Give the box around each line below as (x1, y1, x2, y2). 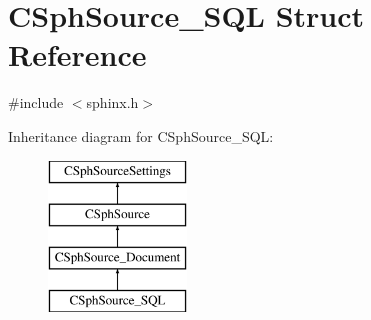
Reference (8, 34, 147, 75)
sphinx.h (86, 92, 139, 113)
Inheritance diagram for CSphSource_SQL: (8, 125, 274, 146)
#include (8, 92, 64, 113)
